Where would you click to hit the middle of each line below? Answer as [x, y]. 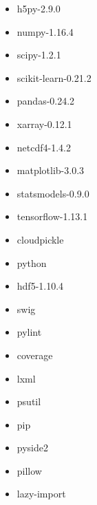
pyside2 [32, 448]
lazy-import [41, 494]
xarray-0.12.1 [44, 123]
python [32, 262]
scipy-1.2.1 [39, 55]
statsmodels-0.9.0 [53, 193]
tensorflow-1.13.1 [52, 216]
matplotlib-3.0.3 [51, 170]
